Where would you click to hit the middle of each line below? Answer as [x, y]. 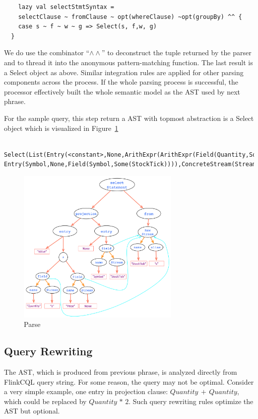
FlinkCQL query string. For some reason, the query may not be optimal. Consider [129, 381]
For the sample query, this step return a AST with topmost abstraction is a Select [129, 118]
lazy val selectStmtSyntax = [66, 7]
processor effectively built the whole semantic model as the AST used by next [122, 91]
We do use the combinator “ [47, 52]
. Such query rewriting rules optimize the [191, 401]
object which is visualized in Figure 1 [61, 128]
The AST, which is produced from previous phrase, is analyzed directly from [121, 372]
